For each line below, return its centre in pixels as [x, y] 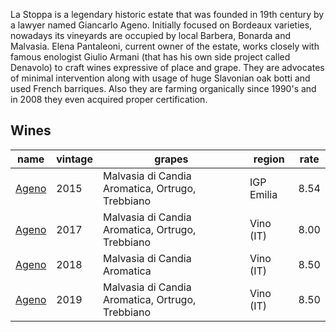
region [269, 159]
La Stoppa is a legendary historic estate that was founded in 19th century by [167, 14]
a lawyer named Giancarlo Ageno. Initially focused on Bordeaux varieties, [161, 25]
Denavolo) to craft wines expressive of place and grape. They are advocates [167, 67]
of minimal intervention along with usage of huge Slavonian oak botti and [160, 78]
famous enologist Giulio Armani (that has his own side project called [150, 57]
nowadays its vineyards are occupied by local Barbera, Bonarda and [150, 35]
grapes [171, 159]
